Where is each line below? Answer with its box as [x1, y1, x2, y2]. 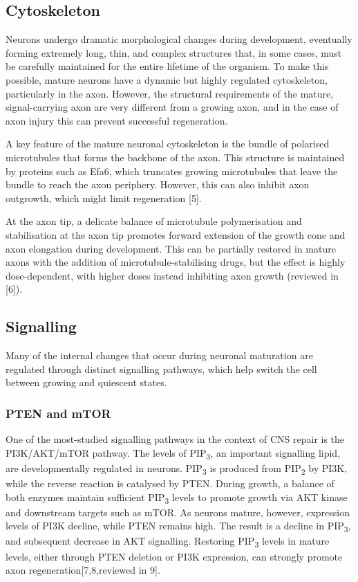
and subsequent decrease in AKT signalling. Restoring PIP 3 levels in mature [6, 534, 330, 550]
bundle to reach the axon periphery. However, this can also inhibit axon [6, 177, 310, 192]
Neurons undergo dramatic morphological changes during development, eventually [6, 32, 352, 46]
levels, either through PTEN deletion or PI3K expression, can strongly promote [6, 549, 343, 563]
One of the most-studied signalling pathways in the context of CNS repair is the [6, 432, 345, 446]
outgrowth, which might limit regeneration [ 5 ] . [6, 190, 202, 205]
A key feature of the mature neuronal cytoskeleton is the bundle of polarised [6, 136, 330, 151]
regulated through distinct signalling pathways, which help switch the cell [6, 361, 317, 376]
